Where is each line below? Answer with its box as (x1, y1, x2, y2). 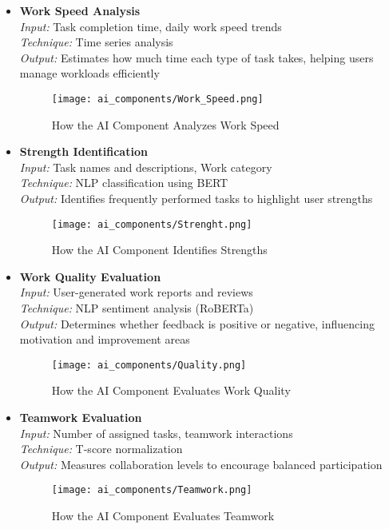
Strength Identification (19, 143, 148, 160)
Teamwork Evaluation (19, 409, 142, 426)
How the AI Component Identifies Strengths (51, 241, 268, 258)
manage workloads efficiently (19, 65, 160, 82)
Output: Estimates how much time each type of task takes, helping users (19, 49, 374, 66)
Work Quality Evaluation (19, 268, 161, 284)
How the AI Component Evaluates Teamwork (51, 507, 275, 524)
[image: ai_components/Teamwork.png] (51, 484, 252, 496)
